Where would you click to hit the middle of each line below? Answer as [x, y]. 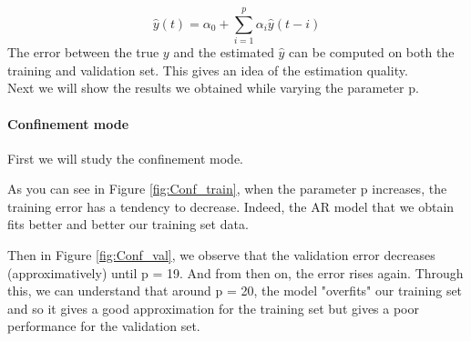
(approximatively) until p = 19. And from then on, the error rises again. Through [235, 272]
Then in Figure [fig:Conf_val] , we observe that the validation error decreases [221, 255]
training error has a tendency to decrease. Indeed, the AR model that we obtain [231, 206]
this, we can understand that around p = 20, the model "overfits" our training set [235, 291]
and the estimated [224, 52]
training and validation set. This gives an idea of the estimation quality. [208, 70]
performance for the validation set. [104, 326]
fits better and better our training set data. [128, 224]
